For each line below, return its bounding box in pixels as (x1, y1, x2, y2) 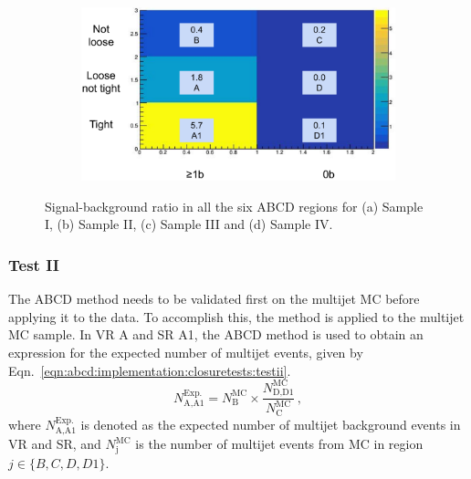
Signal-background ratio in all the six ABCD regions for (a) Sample (45, 196, 424, 215)
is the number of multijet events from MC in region (135, 434, 424, 453)
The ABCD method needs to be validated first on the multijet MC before (8, 289, 420, 308)
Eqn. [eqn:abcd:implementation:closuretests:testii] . (8, 360, 291, 380)
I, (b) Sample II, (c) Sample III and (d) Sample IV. (45, 214, 333, 234)
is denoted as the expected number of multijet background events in (80, 414, 461, 433)
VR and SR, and (8, 434, 101, 453)
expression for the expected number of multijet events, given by (8, 342, 363, 361)
